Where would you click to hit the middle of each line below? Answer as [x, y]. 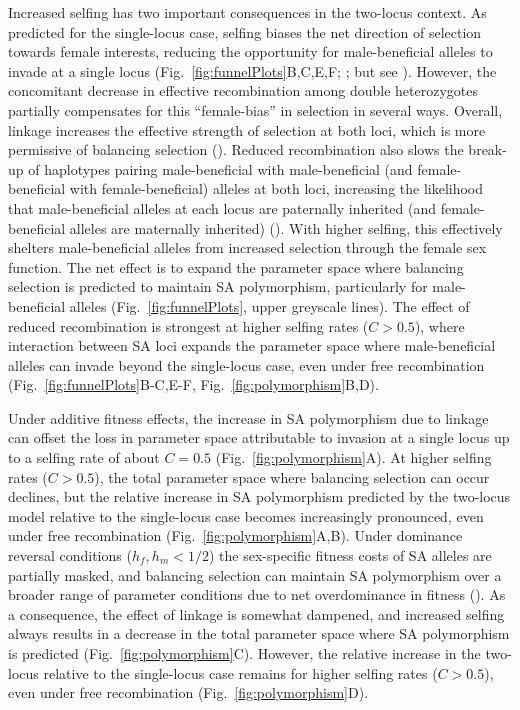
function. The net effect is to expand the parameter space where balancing [236, 266]
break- [487, 149]
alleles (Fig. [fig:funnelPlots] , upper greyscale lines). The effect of [269, 305]
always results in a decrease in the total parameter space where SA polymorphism [259, 633]
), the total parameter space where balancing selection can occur [292, 476]
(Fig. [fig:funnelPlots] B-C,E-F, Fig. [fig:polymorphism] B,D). [193, 384]
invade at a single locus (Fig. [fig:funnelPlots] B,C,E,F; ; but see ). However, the [252, 70]
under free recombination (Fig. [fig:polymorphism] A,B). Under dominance [235, 535]
